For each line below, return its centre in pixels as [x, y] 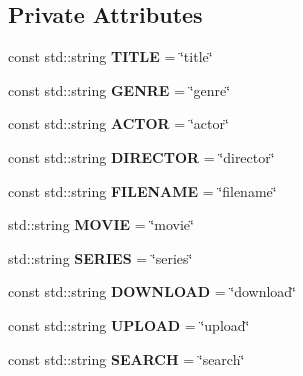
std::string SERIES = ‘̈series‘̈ [100, 257]
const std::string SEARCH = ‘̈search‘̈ [126, 358]
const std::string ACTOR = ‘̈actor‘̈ [118, 123]
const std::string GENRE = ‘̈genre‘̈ [119, 89]
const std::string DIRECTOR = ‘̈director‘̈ [141, 156]
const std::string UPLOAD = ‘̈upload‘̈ [129, 324]
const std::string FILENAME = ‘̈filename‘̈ [142, 190]
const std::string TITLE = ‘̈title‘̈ [110, 56]
